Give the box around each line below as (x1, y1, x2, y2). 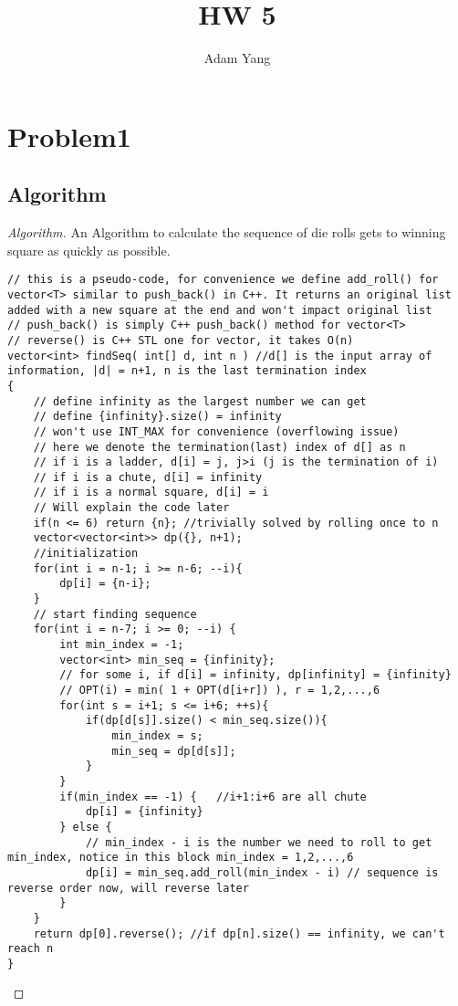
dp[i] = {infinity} (85, 805, 203, 819)
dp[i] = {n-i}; (59, 577, 151, 591)
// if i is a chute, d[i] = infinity (33, 470, 263, 484)
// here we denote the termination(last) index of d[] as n (33, 440, 406, 454)
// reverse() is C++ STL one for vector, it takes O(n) (7, 333, 354, 347)
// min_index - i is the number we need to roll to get (85, 835, 432, 849)
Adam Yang (203, 48, 271, 68)
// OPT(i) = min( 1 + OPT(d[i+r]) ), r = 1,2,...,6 (59, 684, 380, 697)
